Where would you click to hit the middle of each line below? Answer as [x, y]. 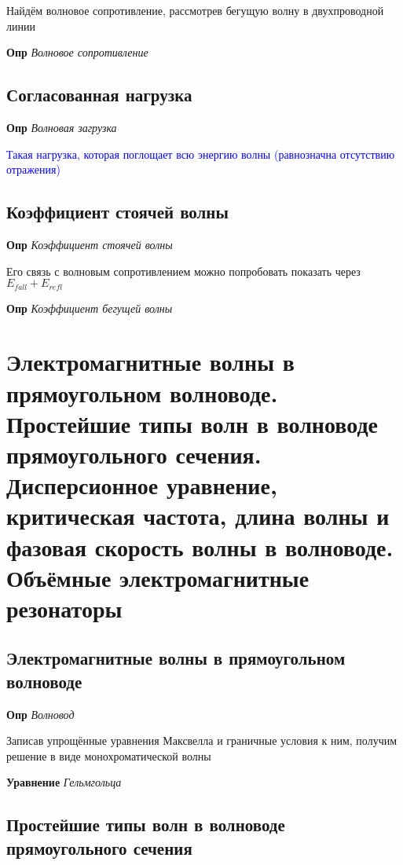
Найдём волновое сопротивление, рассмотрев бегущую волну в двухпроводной [195, 10]
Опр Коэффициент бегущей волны [90, 308]
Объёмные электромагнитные [158, 577]
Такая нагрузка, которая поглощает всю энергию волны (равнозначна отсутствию [201, 154]
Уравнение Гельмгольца [64, 782]
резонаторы [64, 608]
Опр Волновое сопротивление [77, 52]
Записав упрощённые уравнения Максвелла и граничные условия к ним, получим [202, 740]
